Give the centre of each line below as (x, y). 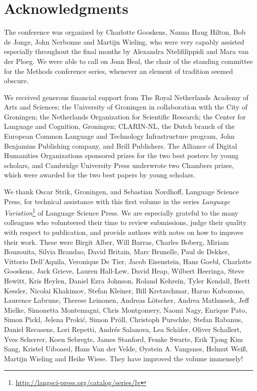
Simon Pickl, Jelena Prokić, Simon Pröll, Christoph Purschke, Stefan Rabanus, (124, 319)
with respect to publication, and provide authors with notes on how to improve (124, 232)
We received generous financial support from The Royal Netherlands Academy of (126, 97)
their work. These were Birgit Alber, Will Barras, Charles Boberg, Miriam (117, 242)
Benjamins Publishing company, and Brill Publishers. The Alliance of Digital (121, 145)
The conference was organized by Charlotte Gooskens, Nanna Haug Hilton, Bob (125, 32)
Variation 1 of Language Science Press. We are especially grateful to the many (121, 212)
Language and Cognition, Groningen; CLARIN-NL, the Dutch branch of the (120, 126)
